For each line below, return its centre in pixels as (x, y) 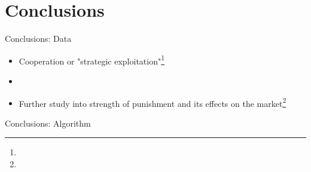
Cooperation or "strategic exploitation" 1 (92, 60)
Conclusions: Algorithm (48, 123)
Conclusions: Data (38, 39)
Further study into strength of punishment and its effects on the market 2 (153, 102)
